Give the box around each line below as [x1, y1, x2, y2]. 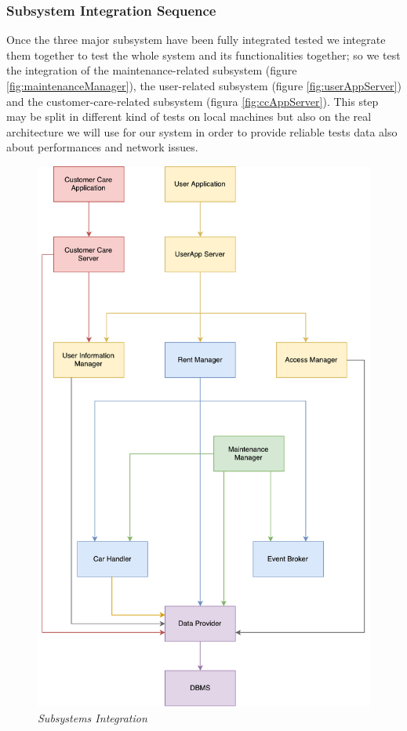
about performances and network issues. [6, 139, 198, 155]
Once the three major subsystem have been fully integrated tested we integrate [6, 31, 386, 48]
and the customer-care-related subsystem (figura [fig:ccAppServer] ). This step [6, 93, 379, 109]
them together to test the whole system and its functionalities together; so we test [6, 46, 401, 63]
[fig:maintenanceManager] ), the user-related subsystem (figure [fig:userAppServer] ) [6, 78, 402, 93]
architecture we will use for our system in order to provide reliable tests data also [6, 123, 398, 140]
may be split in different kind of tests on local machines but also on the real [6, 108, 372, 125]
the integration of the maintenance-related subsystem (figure [6, 62, 297, 78]
